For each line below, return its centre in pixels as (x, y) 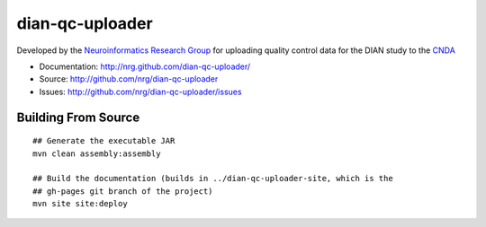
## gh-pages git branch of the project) (123, 191)
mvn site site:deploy (80, 204)
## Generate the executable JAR (104, 141)
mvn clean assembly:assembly (97, 153)
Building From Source (78, 117)
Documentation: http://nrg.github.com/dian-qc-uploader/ (145, 66)
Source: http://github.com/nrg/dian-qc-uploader (129, 79)
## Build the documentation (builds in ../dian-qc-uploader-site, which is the (213, 179)
